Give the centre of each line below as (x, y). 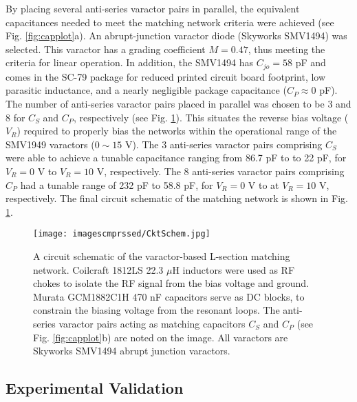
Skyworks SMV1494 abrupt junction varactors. (132, 351)
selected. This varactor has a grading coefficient (106, 49)
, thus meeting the (286, 49)
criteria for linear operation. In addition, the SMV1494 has (130, 62)
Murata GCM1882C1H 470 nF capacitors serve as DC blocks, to (169, 296)
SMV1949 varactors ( (50, 144)
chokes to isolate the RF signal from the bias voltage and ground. (171, 283)
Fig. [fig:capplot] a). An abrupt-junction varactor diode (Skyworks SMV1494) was (176, 36)
